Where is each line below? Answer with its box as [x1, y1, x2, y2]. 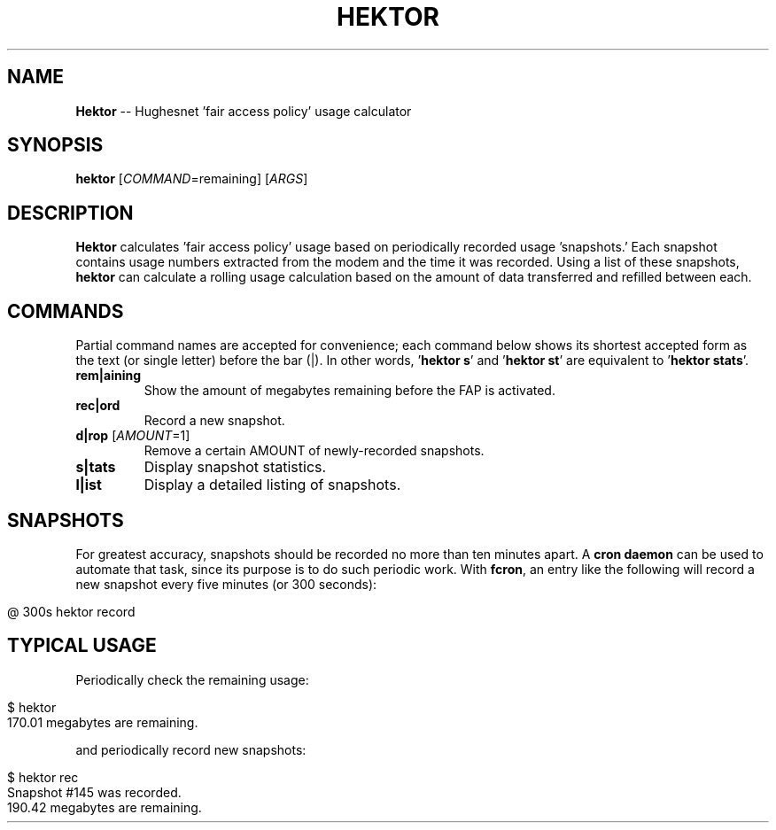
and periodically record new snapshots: [75, 741, 307, 757]
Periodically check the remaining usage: [75, 671, 309, 687]
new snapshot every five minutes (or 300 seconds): [75, 576, 377, 592]
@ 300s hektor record [7, 603, 136, 619]
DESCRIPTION [7, 201, 134, 224]
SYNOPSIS [7, 134, 104, 157]
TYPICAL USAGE [7, 634, 157, 657]
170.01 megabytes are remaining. [7, 714, 198, 730]
